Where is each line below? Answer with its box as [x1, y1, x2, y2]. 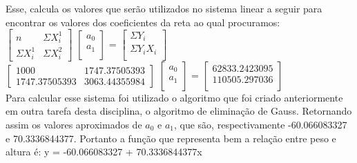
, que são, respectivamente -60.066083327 [174, 117, 347, 131]
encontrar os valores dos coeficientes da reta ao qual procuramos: [6, 15, 280, 29]
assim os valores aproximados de [6, 117, 142, 131]
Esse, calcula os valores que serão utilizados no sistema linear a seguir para [6, 1, 322, 15]
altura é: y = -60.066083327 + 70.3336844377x [6, 144, 202, 159]
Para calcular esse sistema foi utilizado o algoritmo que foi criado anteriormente [6, 90, 343, 104]
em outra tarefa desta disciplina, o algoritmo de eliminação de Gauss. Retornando [6, 104, 352, 118]
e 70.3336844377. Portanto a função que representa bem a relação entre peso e [6, 131, 336, 145]
